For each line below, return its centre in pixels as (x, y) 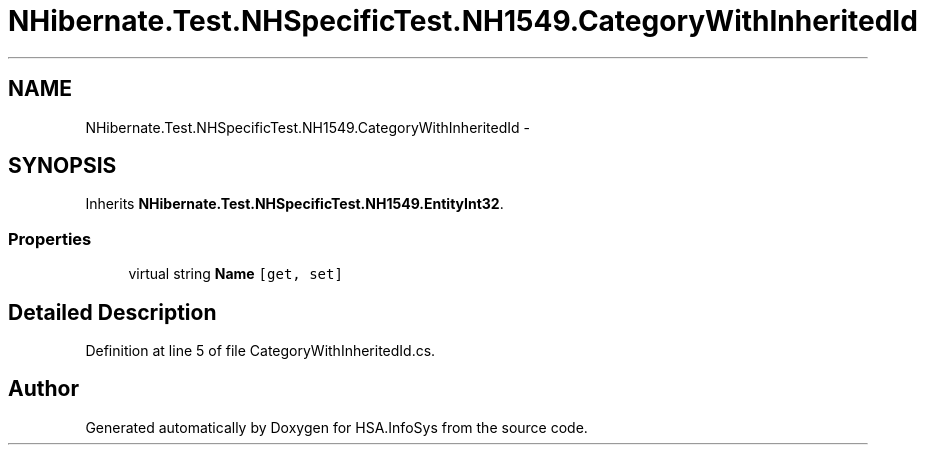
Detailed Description (112, 312)
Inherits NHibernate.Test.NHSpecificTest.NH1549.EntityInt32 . (294, 204)
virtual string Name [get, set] (235, 274)
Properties (50, 238)
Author (43, 389)
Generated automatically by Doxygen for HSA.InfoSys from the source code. (336, 427)
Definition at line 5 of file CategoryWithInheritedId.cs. (260, 351)
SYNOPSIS (62, 166)
